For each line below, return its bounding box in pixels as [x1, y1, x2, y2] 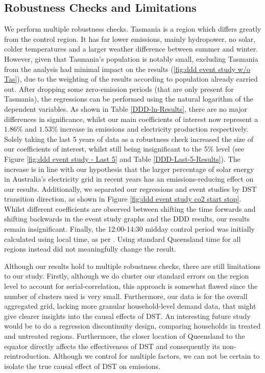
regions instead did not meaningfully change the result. [4, 243, 176, 254]
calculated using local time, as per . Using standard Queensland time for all [4, 233, 241, 244]
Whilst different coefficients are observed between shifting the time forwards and [4, 203, 256, 214]
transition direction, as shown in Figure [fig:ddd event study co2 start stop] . [4, 193, 242, 204]
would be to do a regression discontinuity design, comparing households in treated [4, 320, 261, 331]
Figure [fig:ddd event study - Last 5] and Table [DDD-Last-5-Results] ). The [4, 153, 240, 164]
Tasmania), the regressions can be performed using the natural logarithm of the [4, 93, 253, 104]
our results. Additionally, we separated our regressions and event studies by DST [4, 183, 257, 194]
